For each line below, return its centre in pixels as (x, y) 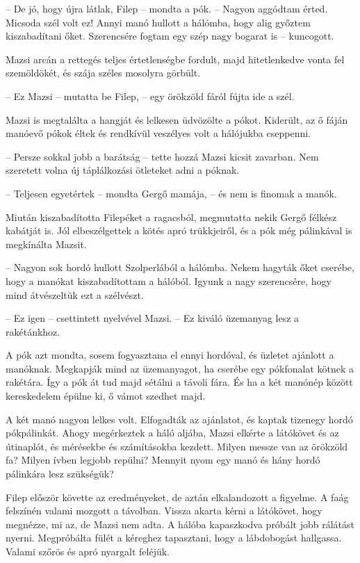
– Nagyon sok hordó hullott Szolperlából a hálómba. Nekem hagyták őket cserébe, (180, 267)
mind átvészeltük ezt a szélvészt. (75, 294)
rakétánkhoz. (33, 331)
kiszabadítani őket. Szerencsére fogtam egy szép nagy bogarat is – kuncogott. (170, 36)
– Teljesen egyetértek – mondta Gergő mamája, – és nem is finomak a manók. (171, 193)
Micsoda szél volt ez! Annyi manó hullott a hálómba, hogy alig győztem (158, 22)
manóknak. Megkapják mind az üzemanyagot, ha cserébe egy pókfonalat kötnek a (180, 368)
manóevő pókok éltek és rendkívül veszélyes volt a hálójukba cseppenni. (158, 133)
